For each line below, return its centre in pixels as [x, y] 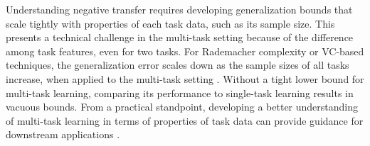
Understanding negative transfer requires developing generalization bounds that [179, 9]
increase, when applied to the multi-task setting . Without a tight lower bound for [185, 78]
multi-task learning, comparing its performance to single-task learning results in [180, 92]
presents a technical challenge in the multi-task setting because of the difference [180, 37]
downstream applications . [63, 134]
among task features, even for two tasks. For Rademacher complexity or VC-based [185, 51]
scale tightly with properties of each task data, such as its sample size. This [170, 23]
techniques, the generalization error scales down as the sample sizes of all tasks [178, 65]
